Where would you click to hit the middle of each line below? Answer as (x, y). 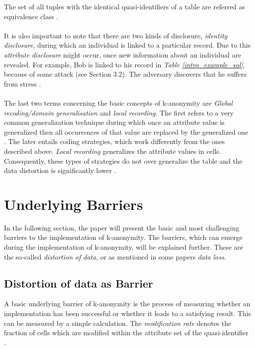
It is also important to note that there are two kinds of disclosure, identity (116, 35)
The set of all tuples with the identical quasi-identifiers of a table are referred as (125, 6)
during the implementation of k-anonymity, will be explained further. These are (124, 247)
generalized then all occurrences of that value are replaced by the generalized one (126, 131)
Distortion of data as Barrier (79, 283)
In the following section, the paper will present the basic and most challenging (122, 227)
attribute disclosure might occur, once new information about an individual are (123, 54)
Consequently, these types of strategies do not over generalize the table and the (123, 160)
